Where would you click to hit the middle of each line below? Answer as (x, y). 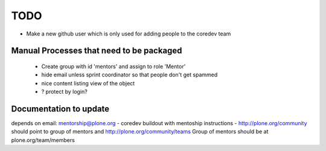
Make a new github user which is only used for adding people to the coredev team (129, 34)
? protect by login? (64, 92)
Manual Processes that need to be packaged (97, 51)
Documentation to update (60, 109)
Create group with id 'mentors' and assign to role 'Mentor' (113, 66)
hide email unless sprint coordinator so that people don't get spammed (129, 75)
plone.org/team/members (43, 140)
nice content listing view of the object (88, 83)
